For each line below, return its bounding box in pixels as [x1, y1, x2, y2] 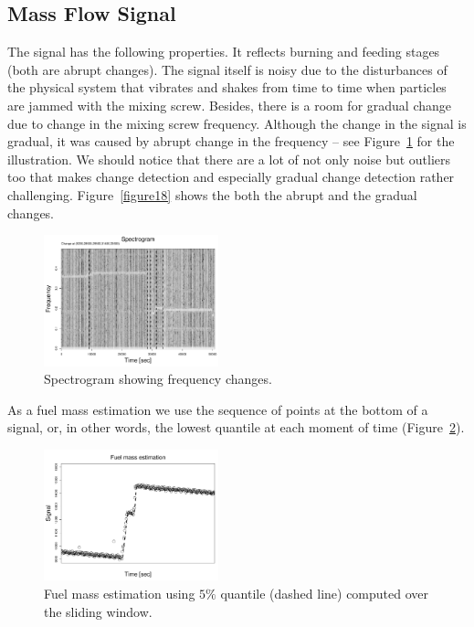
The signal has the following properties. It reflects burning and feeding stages [7, 42, 440, 61]
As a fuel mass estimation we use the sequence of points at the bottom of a [7, 399, 428, 419]
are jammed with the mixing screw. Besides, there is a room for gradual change [7, 95, 452, 114]
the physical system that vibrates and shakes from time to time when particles [7, 78, 447, 97]
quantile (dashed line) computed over [220, 584, 429, 603]
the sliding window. [44, 601, 153, 621]
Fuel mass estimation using [44, 584, 195, 603]
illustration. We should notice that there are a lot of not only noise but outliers [7, 149, 451, 168]
